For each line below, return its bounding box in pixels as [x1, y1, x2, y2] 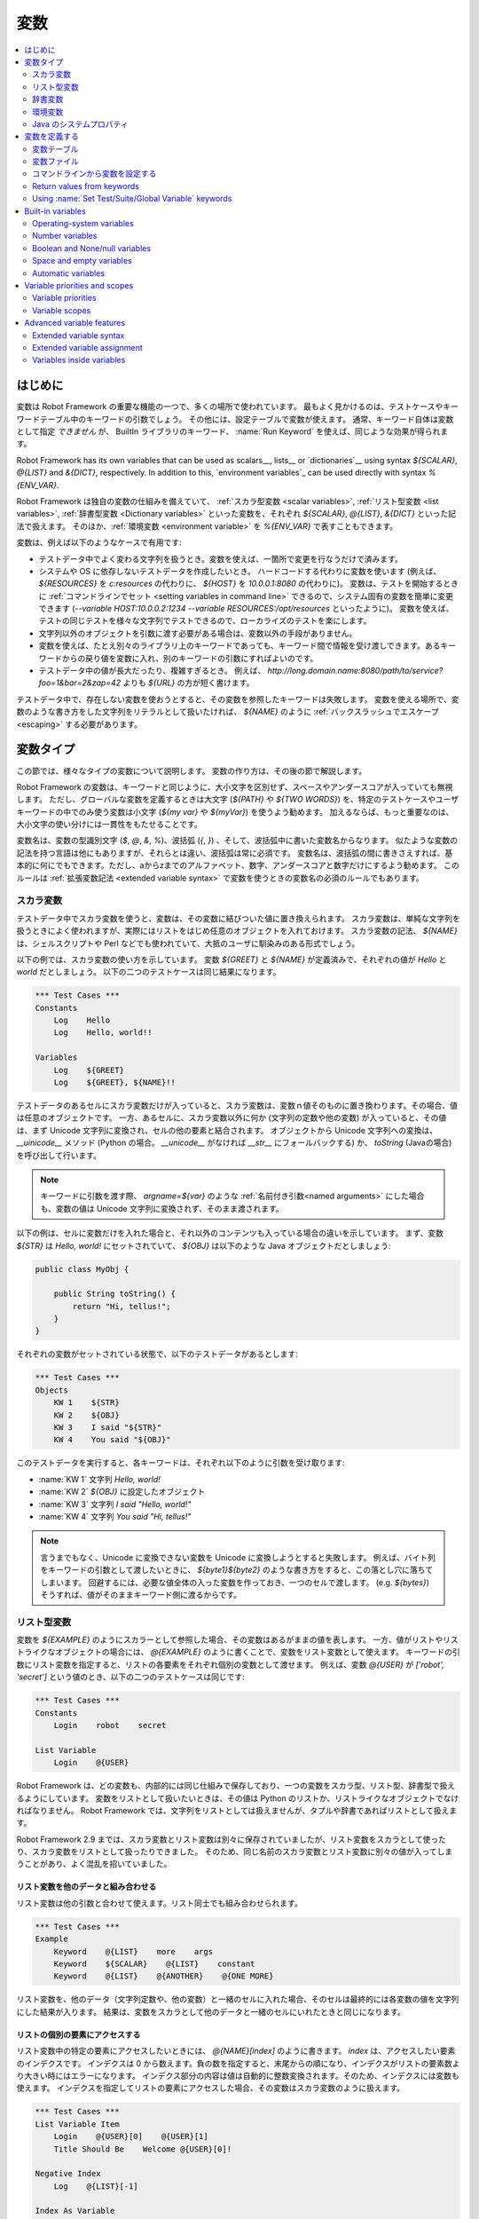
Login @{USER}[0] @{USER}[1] [53, 2131, 208, 2142]
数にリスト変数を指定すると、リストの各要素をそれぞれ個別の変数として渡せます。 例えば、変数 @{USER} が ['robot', [16, 1659, 445, 1670]
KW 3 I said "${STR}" [53, 1423, 162, 1433]
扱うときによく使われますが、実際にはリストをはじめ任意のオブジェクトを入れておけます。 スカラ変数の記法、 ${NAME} [16, 926, 458, 936]
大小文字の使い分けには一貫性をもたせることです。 [16, 819, 203, 830]
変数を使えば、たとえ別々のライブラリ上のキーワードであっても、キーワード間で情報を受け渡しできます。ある [38, 640, 441, 651]
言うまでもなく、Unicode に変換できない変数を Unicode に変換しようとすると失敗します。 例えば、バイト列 [40, 1552, 436, 1562]
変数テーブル [32, 143, 79, 154]
